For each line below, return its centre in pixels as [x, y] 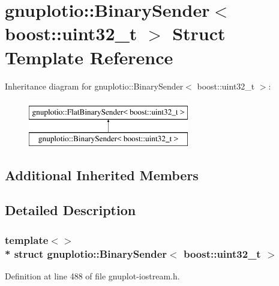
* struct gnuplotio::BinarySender [86, 253]
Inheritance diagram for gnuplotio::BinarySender [94, 86]
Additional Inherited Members [102, 175]
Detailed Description [70, 210]
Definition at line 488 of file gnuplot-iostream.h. [92, 275]
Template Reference [89, 57]
